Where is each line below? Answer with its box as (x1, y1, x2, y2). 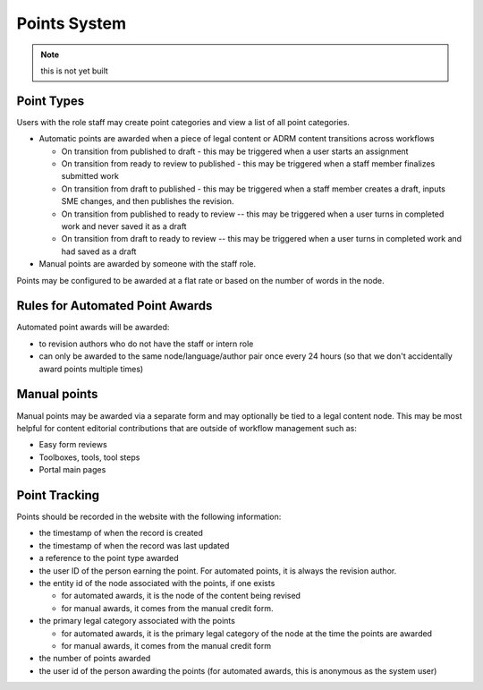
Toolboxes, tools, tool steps (38, 452, 140, 463)
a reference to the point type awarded (38, 553, 179, 564)
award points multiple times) (38, 363, 144, 374)
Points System (16, 13, 127, 33)
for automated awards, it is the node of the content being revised (61, 591, 301, 601)
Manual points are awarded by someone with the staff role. (38, 259, 257, 269)
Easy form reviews (38, 439, 107, 450)
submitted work (61, 171, 120, 182)
